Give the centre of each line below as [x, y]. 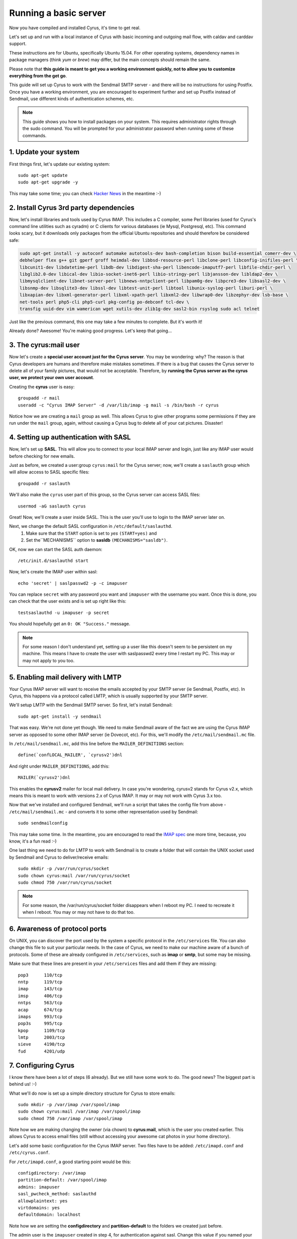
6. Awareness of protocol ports [58, 929]
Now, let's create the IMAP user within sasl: [53, 572]
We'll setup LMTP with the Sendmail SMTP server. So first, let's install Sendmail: [91, 705]
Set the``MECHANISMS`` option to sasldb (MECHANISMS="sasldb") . [97, 540]
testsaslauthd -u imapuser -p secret [64, 613]
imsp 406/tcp [40, 996]
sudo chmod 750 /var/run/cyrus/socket [65, 882]
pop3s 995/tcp [40, 1024]
